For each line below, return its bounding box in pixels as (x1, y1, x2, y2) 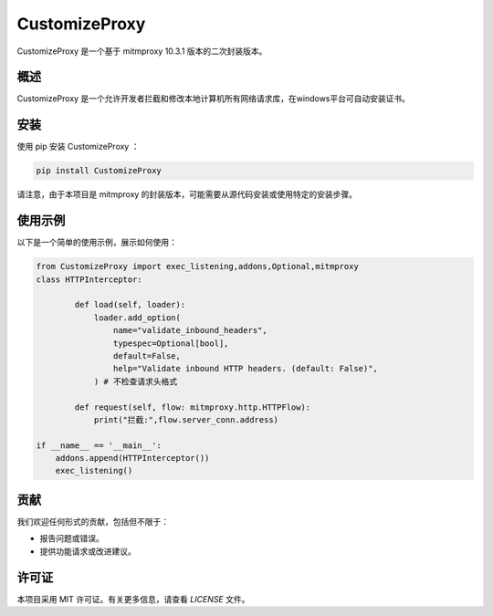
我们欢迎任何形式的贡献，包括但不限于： (16, 516, 169, 527)
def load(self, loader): (74, 299, 186, 310)
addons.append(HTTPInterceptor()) (55, 453, 210, 464)
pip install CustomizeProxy (36, 165, 162, 176)
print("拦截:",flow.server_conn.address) (93, 414, 278, 424)
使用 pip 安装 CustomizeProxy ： (16, 141, 140, 152)
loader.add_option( (93, 312, 182, 323)
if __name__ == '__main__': (36, 440, 162, 451)
